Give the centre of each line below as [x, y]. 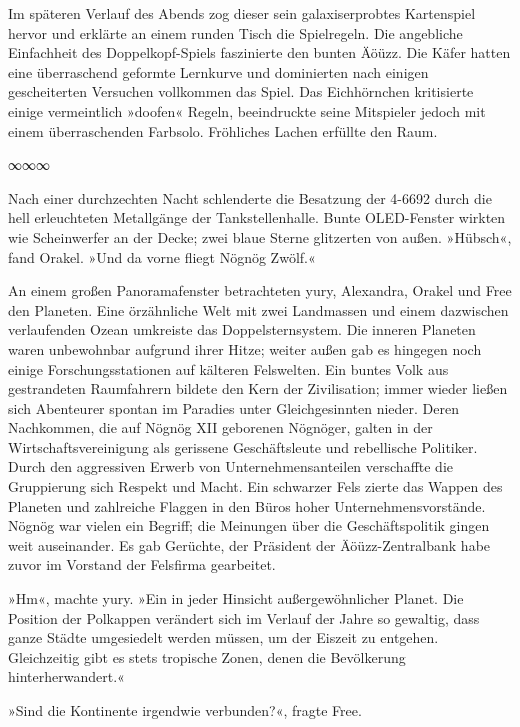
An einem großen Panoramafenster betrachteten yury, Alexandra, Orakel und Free [260, 290]
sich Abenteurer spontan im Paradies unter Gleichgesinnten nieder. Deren [233, 407]
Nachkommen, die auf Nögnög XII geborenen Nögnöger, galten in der [220, 427]
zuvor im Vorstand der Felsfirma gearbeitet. [142, 564]
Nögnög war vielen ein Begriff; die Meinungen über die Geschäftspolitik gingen [249, 525]
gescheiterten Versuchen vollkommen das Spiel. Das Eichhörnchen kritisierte [241, 91]
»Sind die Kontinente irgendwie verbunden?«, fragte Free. [185, 710]
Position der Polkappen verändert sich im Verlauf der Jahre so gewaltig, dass [244, 617]
